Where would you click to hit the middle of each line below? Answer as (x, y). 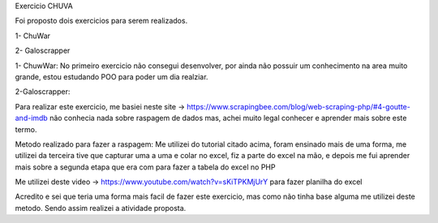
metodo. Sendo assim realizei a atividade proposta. (101, 208)
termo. (26, 129)
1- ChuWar (33, 36)
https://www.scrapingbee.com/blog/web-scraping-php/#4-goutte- (299, 106)
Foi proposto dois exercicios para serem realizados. (101, 21)
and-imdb (31, 118)
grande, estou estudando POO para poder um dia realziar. (112, 76)
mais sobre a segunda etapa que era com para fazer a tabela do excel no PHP (145, 167)
